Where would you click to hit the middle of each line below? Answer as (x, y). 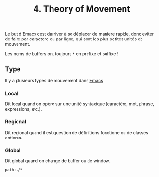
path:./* (14, 170)
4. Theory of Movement (82, 9)
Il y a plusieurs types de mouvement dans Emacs (54, 81)
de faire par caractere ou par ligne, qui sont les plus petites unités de (74, 39)
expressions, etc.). (24, 109)
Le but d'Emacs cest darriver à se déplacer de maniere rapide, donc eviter (79, 34)
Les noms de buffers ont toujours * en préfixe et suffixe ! (62, 54)
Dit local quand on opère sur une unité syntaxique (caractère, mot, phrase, (80, 104)
